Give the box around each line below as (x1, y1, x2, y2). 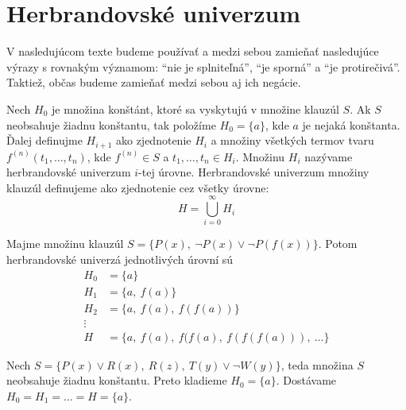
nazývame (304, 148, 353, 164)
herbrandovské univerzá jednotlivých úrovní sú (6, 251, 234, 268)
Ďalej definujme (6, 132, 83, 149)
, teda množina (280, 356, 354, 373)
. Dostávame (276, 372, 337, 389)
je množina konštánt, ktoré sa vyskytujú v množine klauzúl (51, 100, 339, 117)
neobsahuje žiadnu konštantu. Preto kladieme (6, 372, 227, 389)
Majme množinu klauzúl (6, 235, 124, 252)
